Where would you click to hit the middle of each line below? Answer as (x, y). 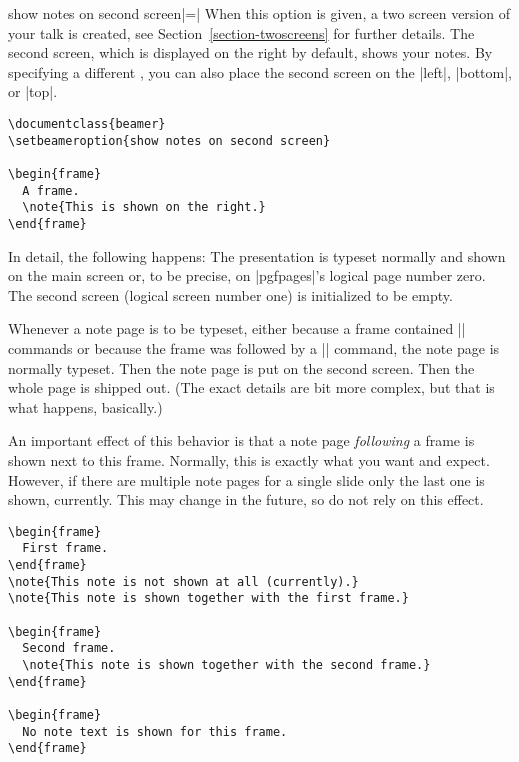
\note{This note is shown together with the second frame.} (226, 664)
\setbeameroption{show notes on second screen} (169, 140)
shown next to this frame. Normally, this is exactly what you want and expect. (249, 459)
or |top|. (33, 91)
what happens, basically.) (85, 406)
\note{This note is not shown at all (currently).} (183, 581)
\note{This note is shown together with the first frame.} (208, 598)
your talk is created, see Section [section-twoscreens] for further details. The (241, 32)
